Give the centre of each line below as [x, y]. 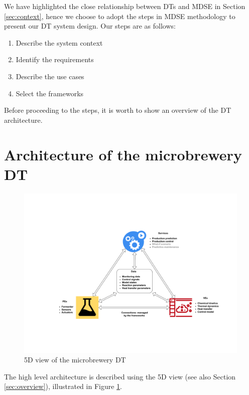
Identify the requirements [55, 59]
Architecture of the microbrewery [123, 154]
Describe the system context [59, 42]
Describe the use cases [50, 76]
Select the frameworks [50, 93]
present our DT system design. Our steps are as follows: [90, 26]
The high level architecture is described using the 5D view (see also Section [120, 376]
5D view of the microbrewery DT [75, 360]
